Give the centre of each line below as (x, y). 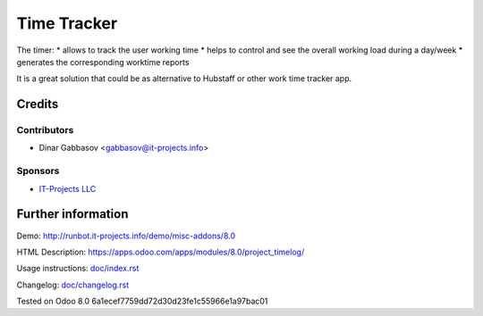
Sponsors (38, 171)
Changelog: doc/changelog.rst (73, 285)
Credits (38, 104)
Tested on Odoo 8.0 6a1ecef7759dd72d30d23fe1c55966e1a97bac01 (142, 301)
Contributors (45, 130)
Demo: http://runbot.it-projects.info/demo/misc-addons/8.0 (126, 236)
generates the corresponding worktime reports (103, 62)
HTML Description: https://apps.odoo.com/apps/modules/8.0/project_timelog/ (161, 252)
